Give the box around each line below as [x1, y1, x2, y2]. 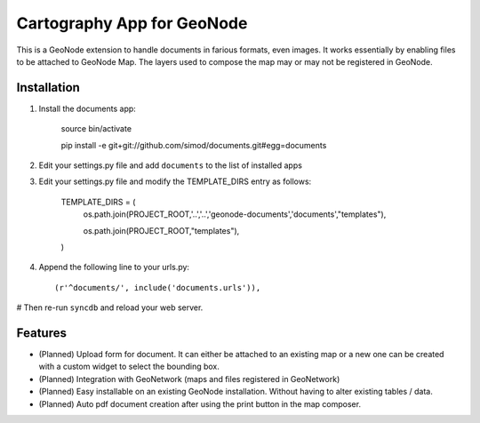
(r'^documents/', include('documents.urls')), [54, 283, 261, 292]
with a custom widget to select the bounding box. [38, 361, 220, 372]
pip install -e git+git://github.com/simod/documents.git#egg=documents [60, 140, 327, 150]
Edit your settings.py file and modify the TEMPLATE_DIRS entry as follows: [38, 176, 312, 187]
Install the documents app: [38, 103, 137, 114]
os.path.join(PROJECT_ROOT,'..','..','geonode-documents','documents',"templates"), [83, 209, 387, 219]
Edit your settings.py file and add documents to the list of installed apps [38, 160, 302, 171]
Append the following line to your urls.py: [38, 262, 190, 273]
